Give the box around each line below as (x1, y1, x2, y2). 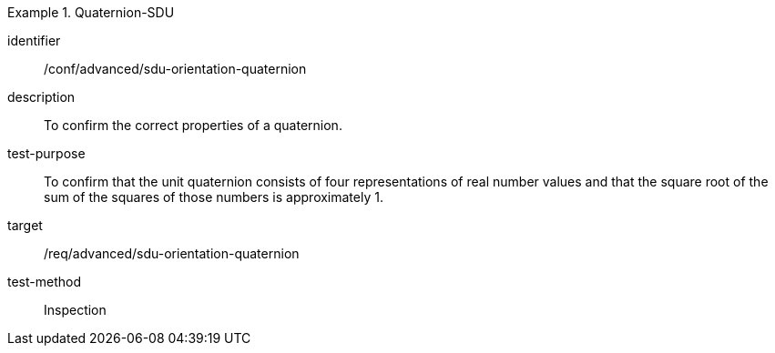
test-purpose (7, 146, 86, 161)
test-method (7, 274, 81, 289)
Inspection (44, 302, 107, 318)
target (7, 217, 43, 233)
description (7, 89, 76, 105)
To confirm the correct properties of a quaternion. (44, 117, 342, 133)
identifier (7, 33, 61, 48)
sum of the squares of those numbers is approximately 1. (44, 189, 383, 205)
